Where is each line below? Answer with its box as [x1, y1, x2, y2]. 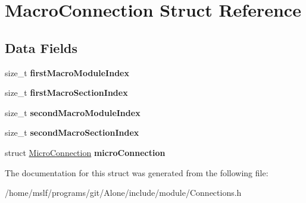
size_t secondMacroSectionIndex [5, 126, 139, 139]
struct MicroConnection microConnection [5, 146, 166, 158]
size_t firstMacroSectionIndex [5, 86, 128, 99]
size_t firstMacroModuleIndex [5, 66, 129, 79]
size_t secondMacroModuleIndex [5, 106, 140, 118]
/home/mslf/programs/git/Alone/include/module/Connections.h [5, 186, 242, 199]
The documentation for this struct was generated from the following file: [5, 166, 268, 179]
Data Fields [5, 38, 78, 57]
